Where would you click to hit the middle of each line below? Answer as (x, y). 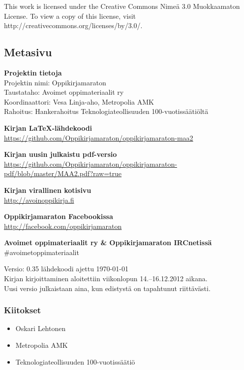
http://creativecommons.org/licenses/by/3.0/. (73, 25)
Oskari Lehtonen (41, 328)
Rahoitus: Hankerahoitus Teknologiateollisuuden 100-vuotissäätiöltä (106, 111)
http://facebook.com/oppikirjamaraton (63, 226)
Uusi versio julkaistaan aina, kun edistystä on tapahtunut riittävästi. (107, 288)
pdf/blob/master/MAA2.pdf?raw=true (63, 173)
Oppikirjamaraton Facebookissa (59, 216)
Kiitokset (23, 310)
